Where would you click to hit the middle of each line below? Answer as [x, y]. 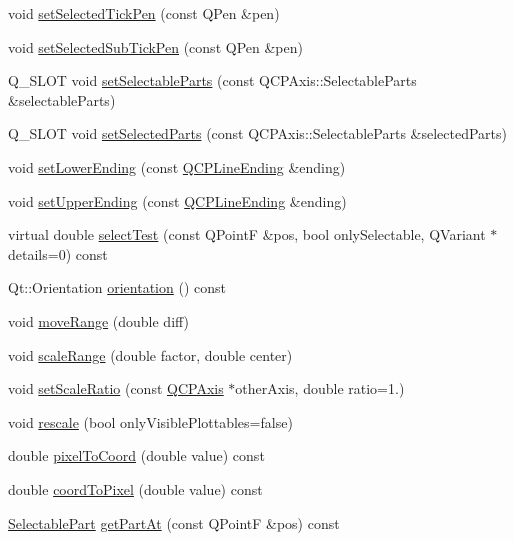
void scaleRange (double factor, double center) [150, 354]
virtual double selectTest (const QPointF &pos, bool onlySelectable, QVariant [247, 234]
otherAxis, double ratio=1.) [320, 388]
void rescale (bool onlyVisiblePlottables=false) [150, 421]
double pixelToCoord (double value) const [136, 455]
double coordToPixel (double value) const [135, 488]
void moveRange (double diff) [99, 320]
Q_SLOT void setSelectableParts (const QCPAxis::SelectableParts [212, 80]
